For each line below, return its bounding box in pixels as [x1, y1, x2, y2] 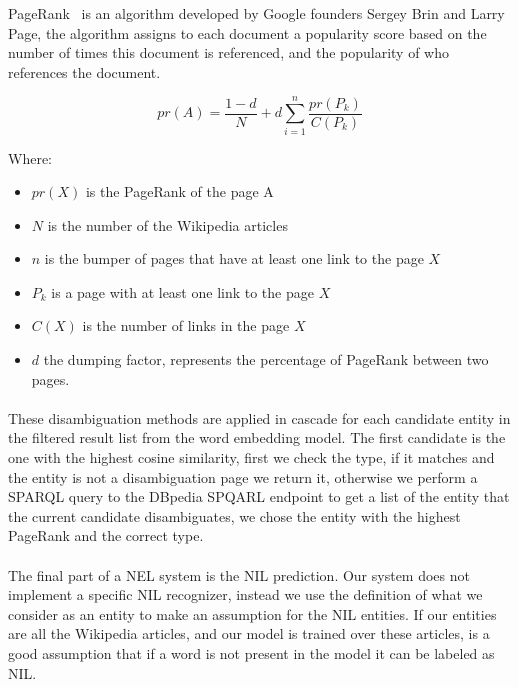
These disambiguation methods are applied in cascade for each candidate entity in [8, 407, 511, 428]
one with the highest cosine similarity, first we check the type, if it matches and [8, 447, 495, 468]
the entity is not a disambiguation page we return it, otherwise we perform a [8, 466, 478, 487]
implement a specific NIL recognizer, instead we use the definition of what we [8, 584, 483, 605]
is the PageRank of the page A [85, 181, 274, 202]
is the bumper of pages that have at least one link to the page [44, 248, 424, 269]
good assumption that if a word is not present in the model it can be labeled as [8, 642, 495, 663]
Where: [8, 147, 52, 168]
